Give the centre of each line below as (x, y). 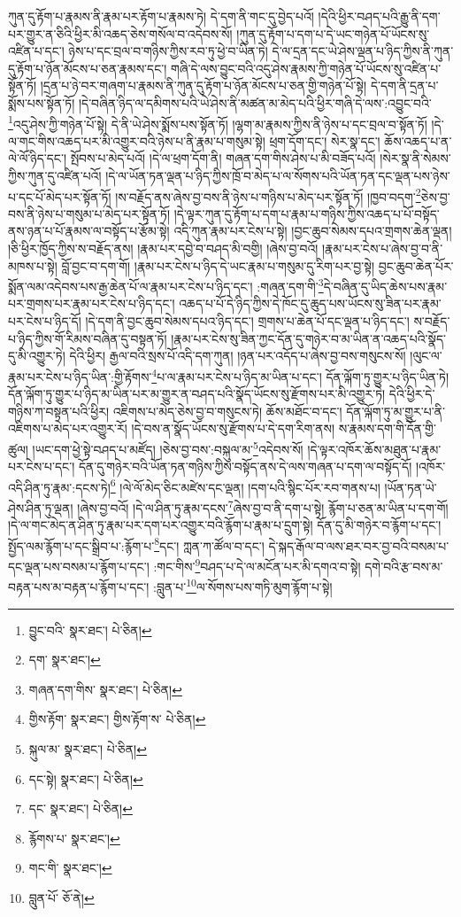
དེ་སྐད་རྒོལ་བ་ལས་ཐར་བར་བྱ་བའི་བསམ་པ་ (359, 545)
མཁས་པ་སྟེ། (33, 265)
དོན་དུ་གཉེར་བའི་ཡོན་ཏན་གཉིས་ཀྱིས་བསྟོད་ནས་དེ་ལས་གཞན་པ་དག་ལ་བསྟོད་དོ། (245, 466)
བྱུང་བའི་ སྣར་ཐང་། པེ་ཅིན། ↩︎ (90, 629)
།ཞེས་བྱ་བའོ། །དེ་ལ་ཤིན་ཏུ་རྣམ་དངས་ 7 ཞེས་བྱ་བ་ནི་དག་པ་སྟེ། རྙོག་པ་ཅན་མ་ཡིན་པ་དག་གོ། (263, 506)
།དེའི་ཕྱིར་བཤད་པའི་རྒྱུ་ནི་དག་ (379, 16)
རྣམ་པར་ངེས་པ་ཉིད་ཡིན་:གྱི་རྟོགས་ (80, 376)
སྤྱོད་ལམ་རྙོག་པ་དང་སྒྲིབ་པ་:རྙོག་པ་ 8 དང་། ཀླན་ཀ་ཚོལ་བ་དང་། (136, 544)
